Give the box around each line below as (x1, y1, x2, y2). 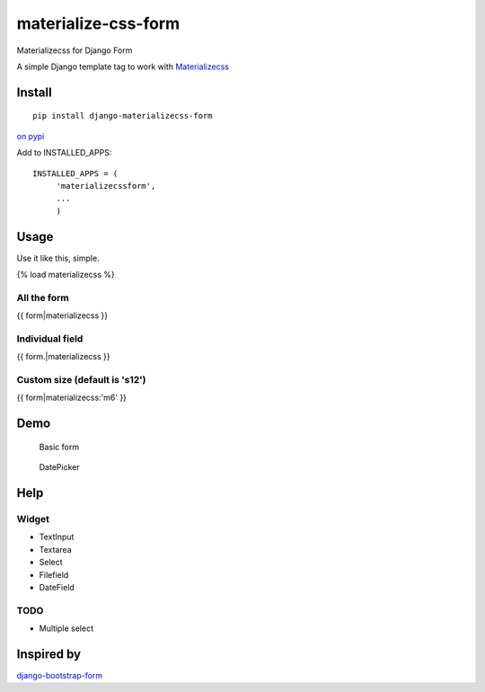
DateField (39, 581, 75, 592)
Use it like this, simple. (16, 253, 100, 263)
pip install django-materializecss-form (32, 111, 213, 121)
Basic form (39, 441, 80, 452)
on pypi (16, 130, 45, 141)
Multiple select (39, 623, 94, 634)
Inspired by (16, 646, 81, 661)
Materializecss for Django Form (16, 45, 133, 56)
